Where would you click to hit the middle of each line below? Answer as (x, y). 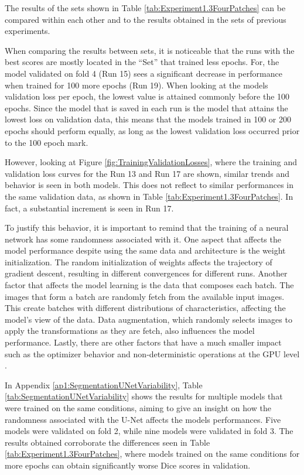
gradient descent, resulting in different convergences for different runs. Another (146, 273)
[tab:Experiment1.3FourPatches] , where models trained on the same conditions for (152, 454)
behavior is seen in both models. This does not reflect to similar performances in (149, 185)
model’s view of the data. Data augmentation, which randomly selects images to (148, 319)
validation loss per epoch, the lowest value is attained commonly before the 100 (147, 96)
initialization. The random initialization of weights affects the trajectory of (139, 262)
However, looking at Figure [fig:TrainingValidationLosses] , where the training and (151, 162)
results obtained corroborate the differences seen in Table (107, 442)
